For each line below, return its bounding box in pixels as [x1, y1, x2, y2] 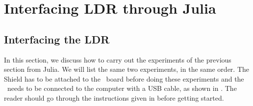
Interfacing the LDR [4, 31, 110, 46]
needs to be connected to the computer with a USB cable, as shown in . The [7, 83, 237, 93]
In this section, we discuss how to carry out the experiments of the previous [4, 54, 231, 64]
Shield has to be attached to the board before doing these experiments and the [4, 73, 244, 84]
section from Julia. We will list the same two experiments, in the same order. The [4, 64, 250, 74]
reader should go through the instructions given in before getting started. [4, 92, 224, 103]
